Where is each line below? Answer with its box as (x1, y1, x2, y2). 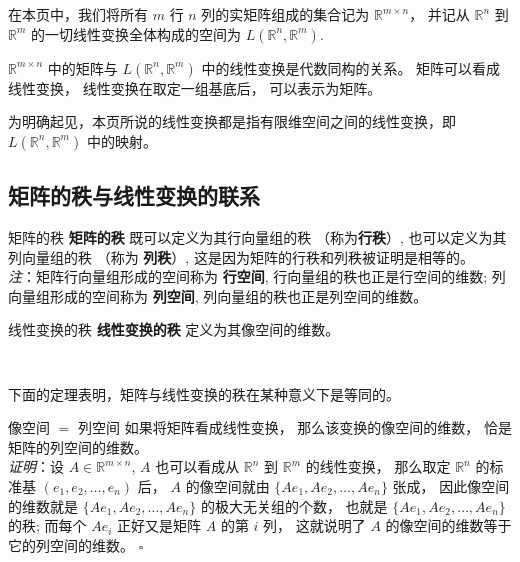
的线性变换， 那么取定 (305, 456, 451, 477)
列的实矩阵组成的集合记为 (201, 4, 370, 24)
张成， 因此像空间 (392, 475, 510, 496)
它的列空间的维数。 (8, 534, 134, 555)
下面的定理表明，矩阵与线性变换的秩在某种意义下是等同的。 (8, 383, 400, 404)
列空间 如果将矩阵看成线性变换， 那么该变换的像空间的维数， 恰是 (77, 417, 512, 438)
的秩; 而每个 (8, 515, 87, 536)
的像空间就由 (185, 475, 270, 496)
